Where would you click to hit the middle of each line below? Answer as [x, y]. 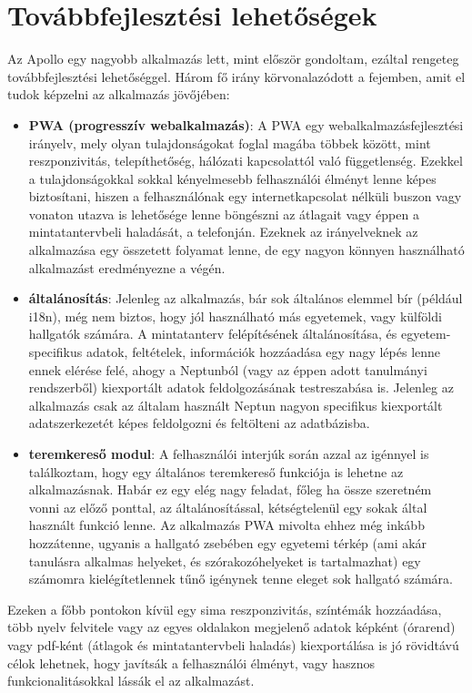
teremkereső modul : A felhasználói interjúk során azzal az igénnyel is [229, 454]
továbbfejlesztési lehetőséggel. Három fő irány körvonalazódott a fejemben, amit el [236, 76]
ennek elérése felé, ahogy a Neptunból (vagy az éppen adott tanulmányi [228, 369]
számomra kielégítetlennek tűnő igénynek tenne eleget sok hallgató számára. [241, 579]
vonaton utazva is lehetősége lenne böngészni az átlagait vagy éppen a [224, 214]
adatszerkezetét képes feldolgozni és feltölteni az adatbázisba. [199, 423]
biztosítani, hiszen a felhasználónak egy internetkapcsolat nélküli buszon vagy [245, 196]
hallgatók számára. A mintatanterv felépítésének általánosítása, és [213, 334]
